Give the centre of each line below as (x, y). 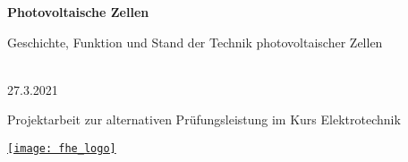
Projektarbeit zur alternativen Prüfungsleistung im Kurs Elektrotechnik (204, 119)
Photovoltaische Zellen (78, 12)
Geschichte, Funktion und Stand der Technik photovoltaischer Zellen (195, 42)
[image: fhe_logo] (62, 148)
